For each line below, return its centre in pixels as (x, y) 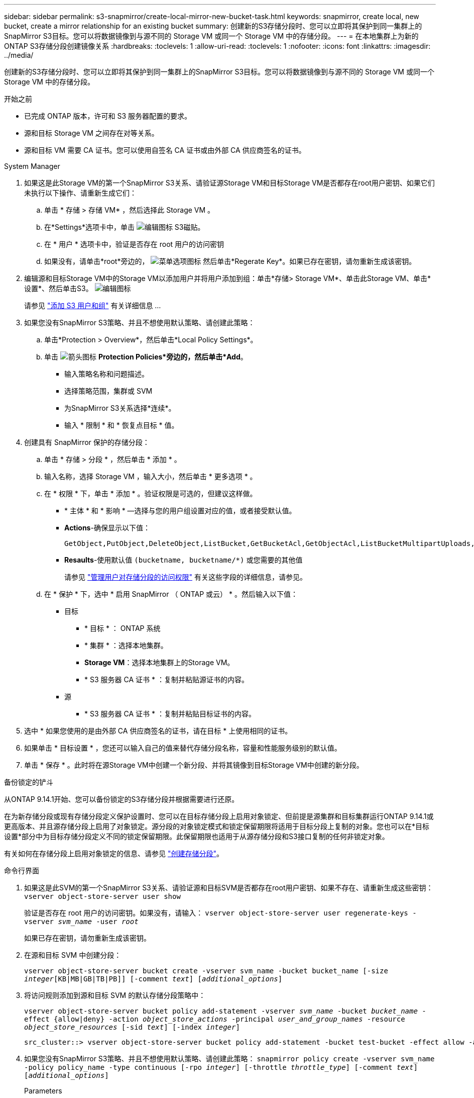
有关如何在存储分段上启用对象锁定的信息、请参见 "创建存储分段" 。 (114, 853)
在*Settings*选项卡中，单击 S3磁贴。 (125, 227)
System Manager (32, 166)
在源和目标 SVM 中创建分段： (73, 955)
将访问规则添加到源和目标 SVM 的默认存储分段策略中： (115, 995)
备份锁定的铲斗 (29, 782)
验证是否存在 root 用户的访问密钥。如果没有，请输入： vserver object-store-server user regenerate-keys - (220, 913)
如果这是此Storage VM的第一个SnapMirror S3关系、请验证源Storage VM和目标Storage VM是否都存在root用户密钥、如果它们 (229, 183)
